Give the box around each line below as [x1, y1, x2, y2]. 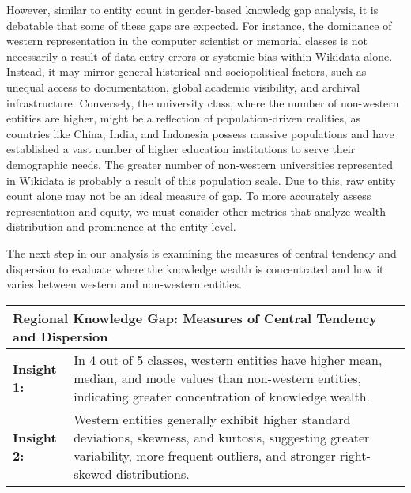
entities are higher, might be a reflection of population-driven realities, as [6, 110, 361, 126]
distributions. [116, 464, 190, 483]
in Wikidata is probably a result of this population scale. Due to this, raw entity [6, 171, 396, 188]
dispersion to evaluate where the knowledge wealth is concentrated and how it [6, 260, 384, 277]
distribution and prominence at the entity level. [6, 218, 236, 235]
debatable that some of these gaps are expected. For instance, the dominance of [6, 17, 392, 33]
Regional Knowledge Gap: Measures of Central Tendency [13, 308, 377, 327]
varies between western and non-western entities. [6, 276, 242, 292]
